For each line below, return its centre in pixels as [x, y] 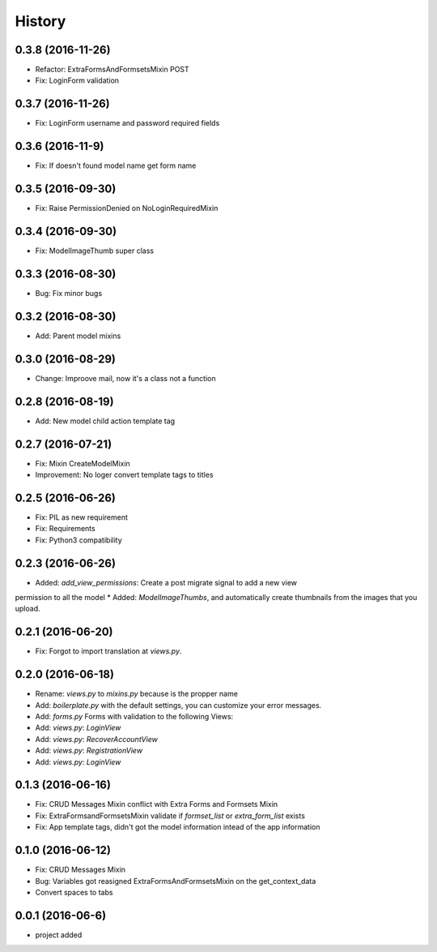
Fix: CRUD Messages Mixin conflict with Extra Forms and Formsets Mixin [157, 804]
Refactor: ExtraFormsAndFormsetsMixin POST [112, 70]
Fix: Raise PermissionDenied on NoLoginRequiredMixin [127, 208]
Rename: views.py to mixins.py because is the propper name [137, 694]
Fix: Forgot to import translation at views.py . [108, 651]
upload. [28, 609]
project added [59, 935]
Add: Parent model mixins [78, 336]
